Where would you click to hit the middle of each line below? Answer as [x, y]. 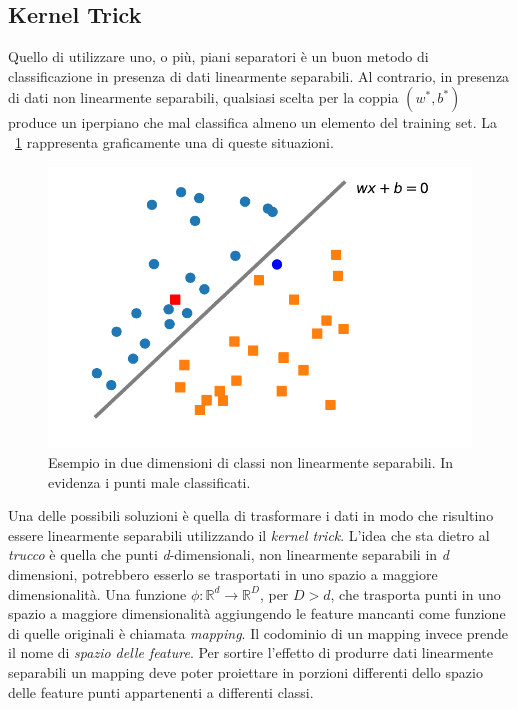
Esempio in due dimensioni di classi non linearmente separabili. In [251, 462]
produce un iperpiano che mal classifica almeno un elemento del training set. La [252, 122]
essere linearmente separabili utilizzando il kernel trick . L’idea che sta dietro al [249, 534]
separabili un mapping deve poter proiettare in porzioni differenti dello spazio [245, 672]
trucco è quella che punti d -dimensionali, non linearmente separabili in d [228, 554]
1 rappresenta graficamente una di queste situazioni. [174, 141]
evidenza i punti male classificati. [149, 481]
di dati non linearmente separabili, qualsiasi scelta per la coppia [203, 97]
